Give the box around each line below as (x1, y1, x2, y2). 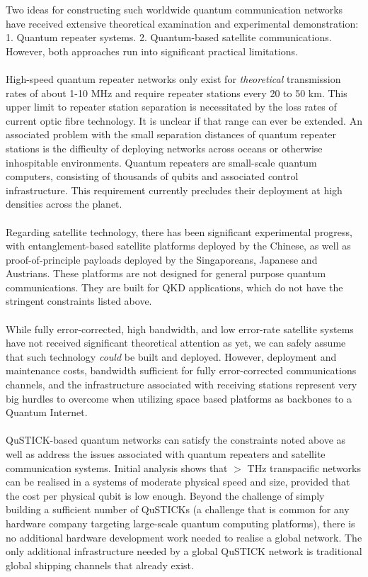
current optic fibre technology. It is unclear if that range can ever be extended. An (6, 113, 362, 128)
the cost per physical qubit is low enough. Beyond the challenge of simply (6, 488, 325, 503)
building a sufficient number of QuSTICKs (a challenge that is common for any (6, 502, 350, 517)
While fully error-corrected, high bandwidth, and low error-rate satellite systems (6, 321, 354, 336)
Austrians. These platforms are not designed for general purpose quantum (6, 266, 326, 281)
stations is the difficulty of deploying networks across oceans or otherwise (6, 140, 323, 155)
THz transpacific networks (247, 460, 361, 475)
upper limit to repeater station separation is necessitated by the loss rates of (6, 99, 337, 114)
